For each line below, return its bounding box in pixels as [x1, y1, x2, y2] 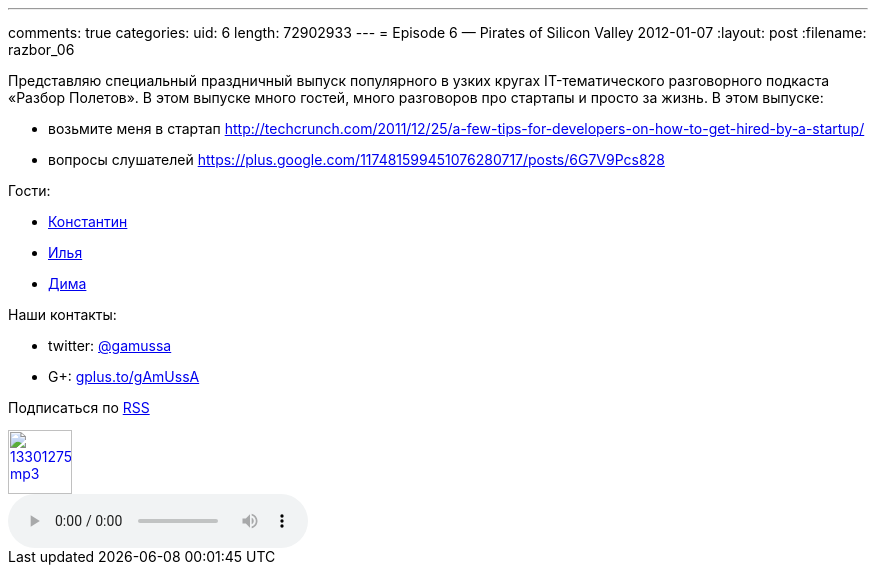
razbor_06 [8, 41, 75, 58]
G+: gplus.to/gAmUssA [48, 368, 200, 385]
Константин [48, 213, 128, 230]
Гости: [8, 182, 51, 199]
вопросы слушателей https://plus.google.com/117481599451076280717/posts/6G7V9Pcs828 [48, 151, 665, 168]
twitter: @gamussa [48, 337, 172, 354]
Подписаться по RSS [8, 399, 150, 416]
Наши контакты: [8, 306, 117, 323]
